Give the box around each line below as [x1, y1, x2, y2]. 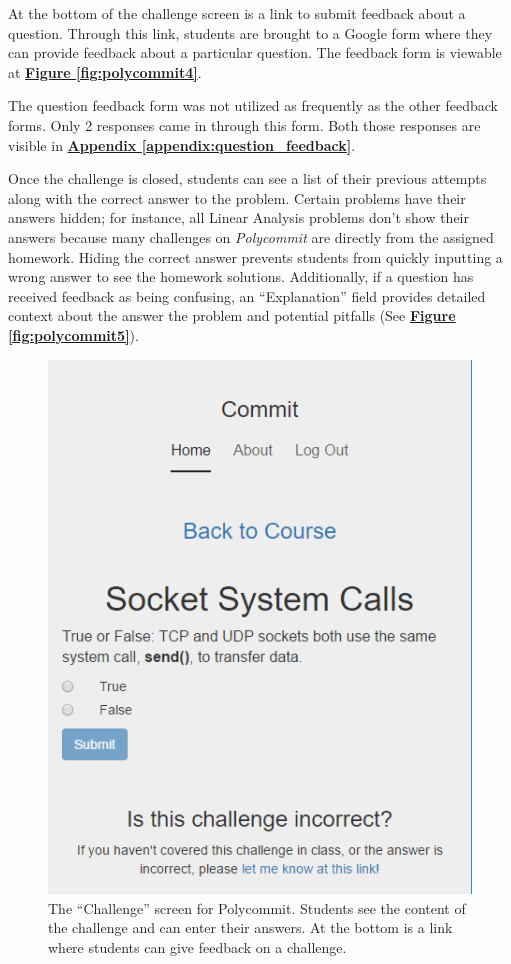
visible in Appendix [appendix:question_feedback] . [8, 134, 356, 155]
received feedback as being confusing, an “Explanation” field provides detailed [8, 285, 486, 306]
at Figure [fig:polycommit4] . [8, 61, 202, 82]
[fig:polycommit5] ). [8, 324, 139, 345]
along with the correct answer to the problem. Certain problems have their [8, 187, 466, 208]
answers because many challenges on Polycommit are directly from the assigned [8, 226, 494, 247]
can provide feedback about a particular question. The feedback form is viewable [8, 42, 502, 63]
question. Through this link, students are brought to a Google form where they [8, 22, 493, 43]
